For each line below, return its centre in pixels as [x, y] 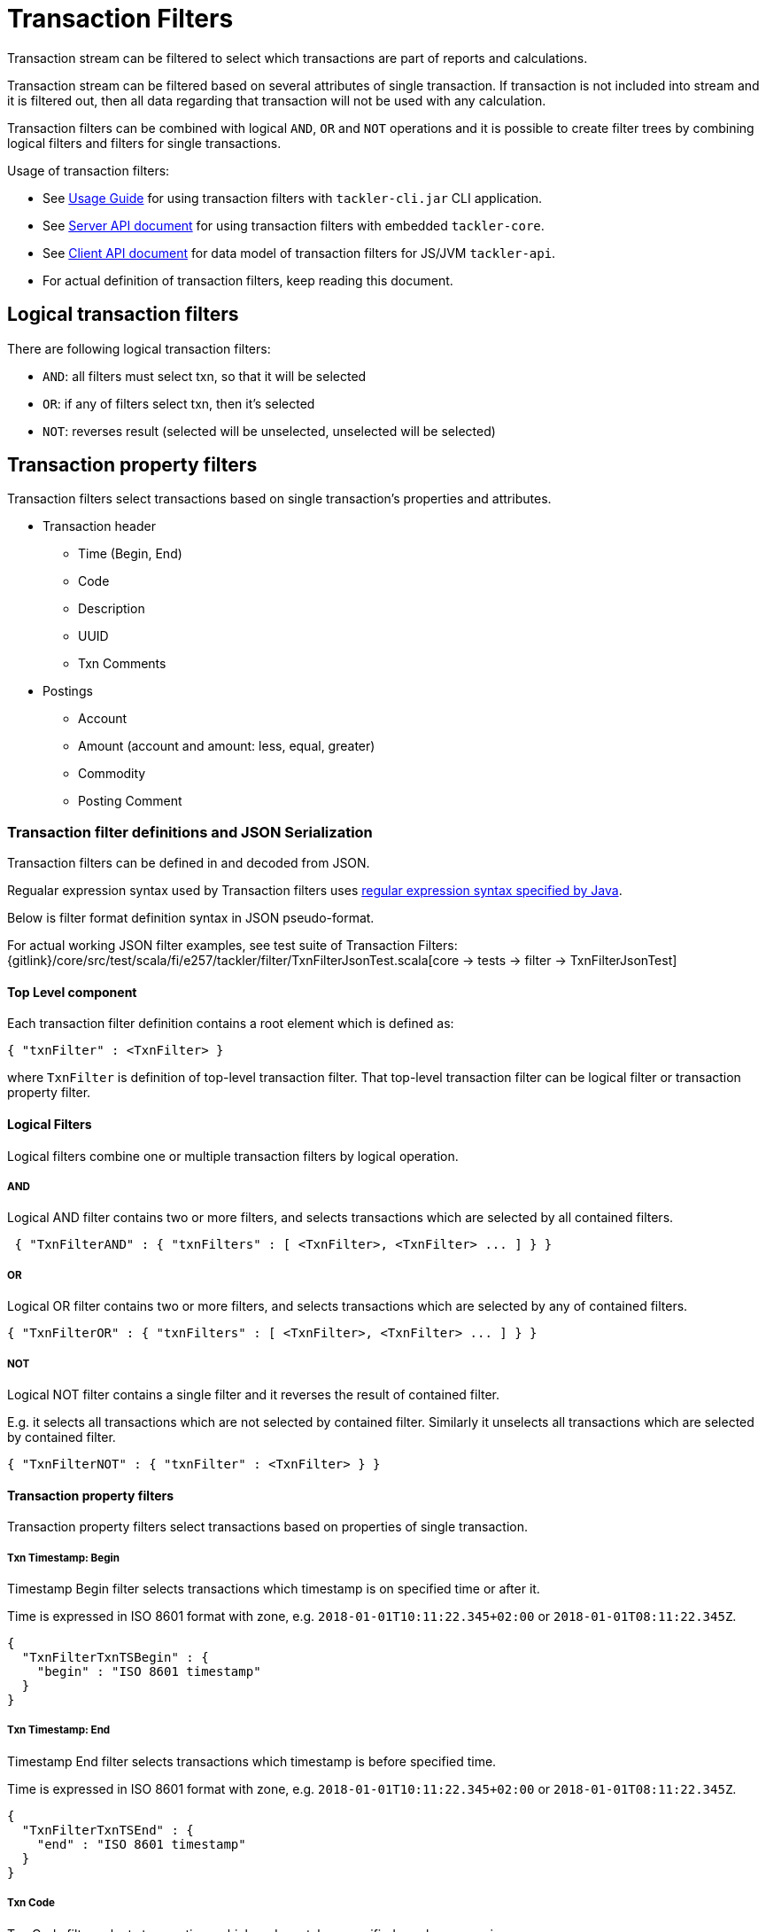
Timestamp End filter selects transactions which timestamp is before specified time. [252, 1761]
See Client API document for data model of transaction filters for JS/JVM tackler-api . [299, 253]
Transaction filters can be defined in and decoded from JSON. [189, 863]
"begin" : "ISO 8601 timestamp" [149, 1671]
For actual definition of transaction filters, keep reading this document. [248, 280]
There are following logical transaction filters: [139, 348]
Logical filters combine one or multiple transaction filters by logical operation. [233, 1156]
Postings [68, 691]
